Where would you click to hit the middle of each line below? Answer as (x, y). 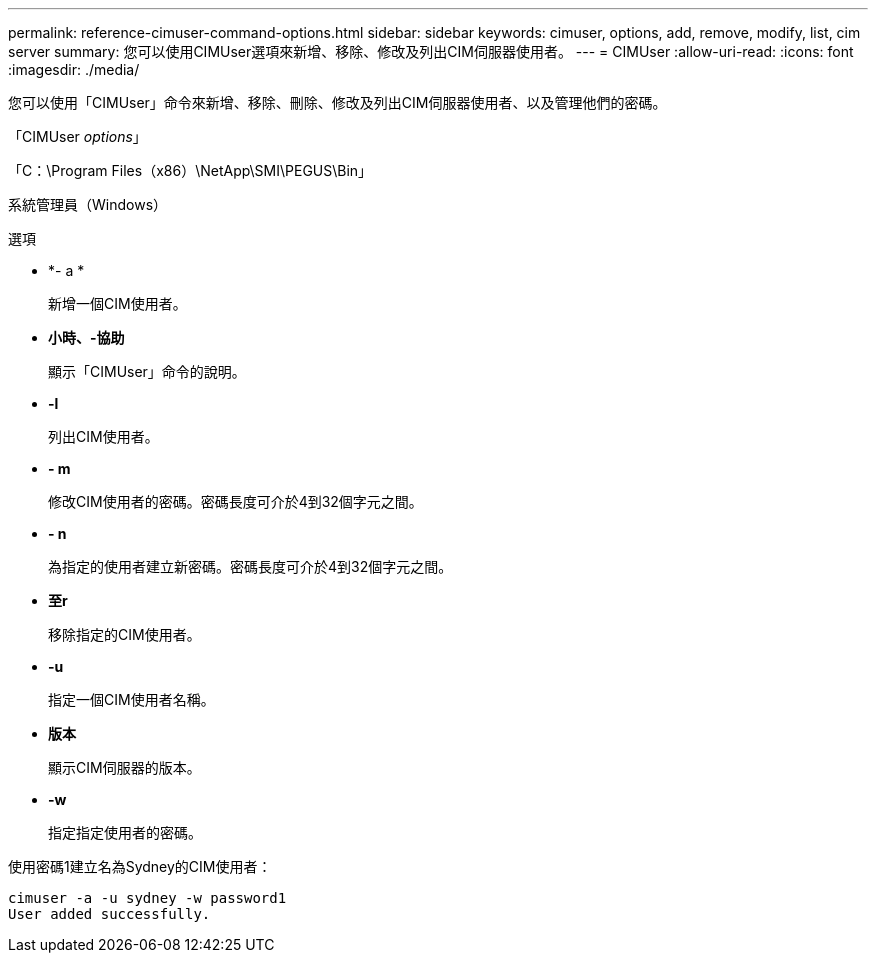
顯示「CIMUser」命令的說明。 (147, 371)
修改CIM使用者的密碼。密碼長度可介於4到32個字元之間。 (235, 501)
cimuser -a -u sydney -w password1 (147, 898)
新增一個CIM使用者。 (117, 303)
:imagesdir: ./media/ (74, 69)
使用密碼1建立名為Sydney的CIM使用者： (140, 866)
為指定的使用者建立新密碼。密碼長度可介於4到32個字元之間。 (250, 566)
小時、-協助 (86, 337)
